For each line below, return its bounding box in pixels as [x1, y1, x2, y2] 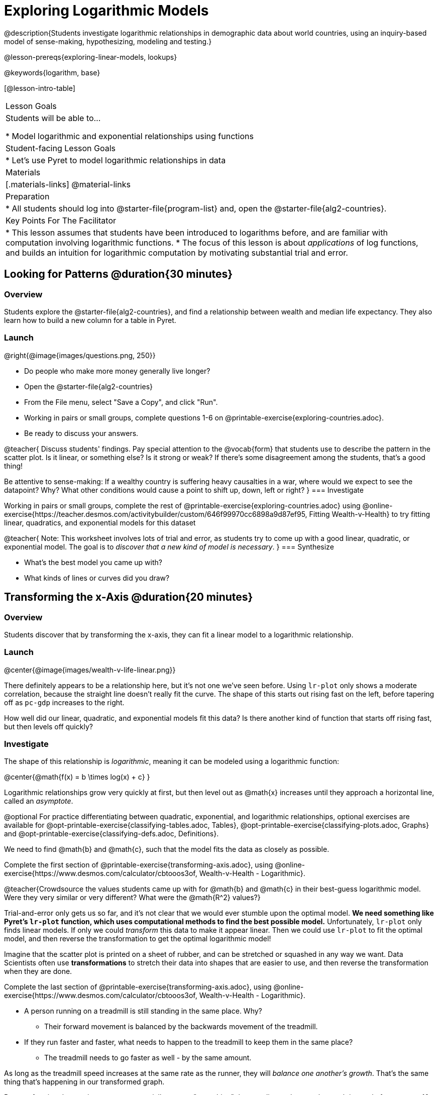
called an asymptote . [4, 797, 73, 806]
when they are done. [4, 967, 72, 976]
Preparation [6, 191, 50, 201]
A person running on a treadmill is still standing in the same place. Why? [24, 1007, 262, 1016]
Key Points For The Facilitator [6, 215, 117, 226]
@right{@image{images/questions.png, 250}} [4, 351, 156, 360]
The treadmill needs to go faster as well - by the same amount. [44, 1053, 252, 1062]
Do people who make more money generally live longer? [24, 366, 210, 375]
